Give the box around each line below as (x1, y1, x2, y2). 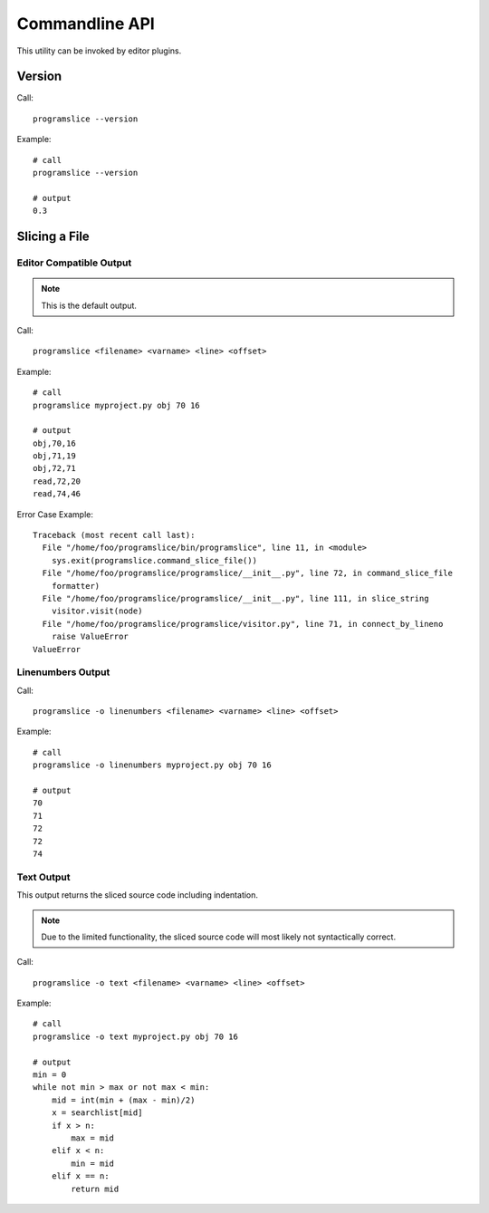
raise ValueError (51, 631, 129, 642)
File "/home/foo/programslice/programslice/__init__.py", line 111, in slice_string (42, 593, 429, 603)
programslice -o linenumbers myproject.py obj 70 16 (33, 760, 272, 770)
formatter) (51, 581, 101, 591)
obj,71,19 (33, 451, 76, 461)
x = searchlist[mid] (51, 1108, 143, 1118)
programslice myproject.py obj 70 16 (33, 400, 201, 410)
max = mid (71, 1132, 115, 1143)
